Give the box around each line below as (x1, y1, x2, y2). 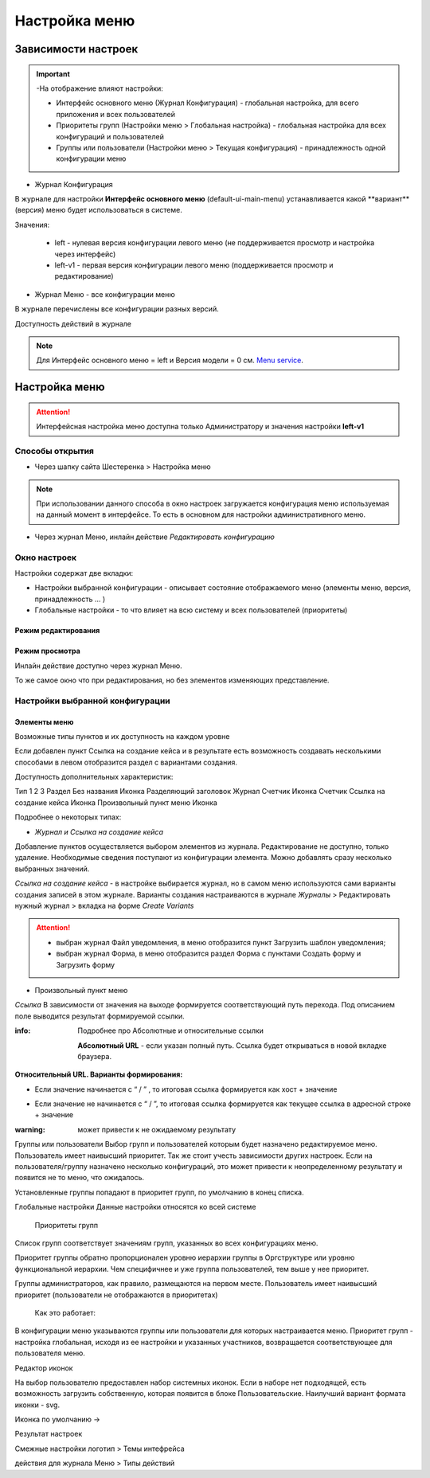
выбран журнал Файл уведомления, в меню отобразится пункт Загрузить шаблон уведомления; (56, 937, 386, 947)
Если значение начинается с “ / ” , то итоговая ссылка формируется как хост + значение (34, 1084, 338, 1094)
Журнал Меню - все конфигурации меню (34, 289, 175, 299)
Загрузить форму (56, 960, 115, 969)
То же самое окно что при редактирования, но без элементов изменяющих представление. (14, 675, 330, 685)
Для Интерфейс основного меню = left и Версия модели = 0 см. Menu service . (36, 355, 304, 366)
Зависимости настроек (14, 42, 139, 56)
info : (14, 1026, 31, 1035)
